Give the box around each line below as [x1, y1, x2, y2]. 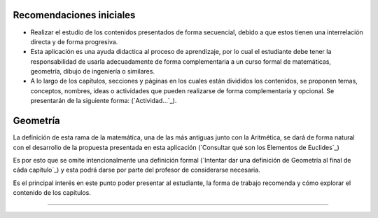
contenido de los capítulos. [13, 189, 91, 197]
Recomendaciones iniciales [13, 9, 136, 21]
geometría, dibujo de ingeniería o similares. [30, 67, 155, 76]
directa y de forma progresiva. [30, 37, 118, 46]
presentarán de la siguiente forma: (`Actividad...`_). [30, 97, 177, 105]
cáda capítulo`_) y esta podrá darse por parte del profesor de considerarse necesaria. [13, 165, 260, 175]
